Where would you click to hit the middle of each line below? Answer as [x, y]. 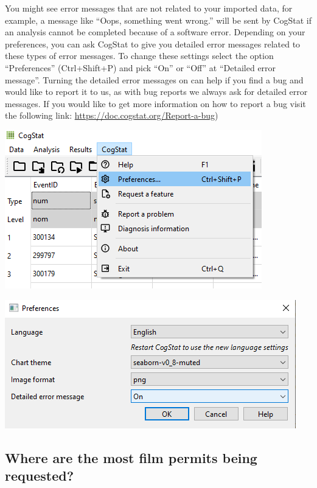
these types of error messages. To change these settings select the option [139, 56]
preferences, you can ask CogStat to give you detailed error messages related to [153, 44]
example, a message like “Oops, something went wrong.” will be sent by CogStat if [158, 20]
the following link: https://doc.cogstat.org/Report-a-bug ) [112, 115]
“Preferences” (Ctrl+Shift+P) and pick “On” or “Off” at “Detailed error [141, 67]
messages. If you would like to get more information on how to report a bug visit [155, 103]
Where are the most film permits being [131, 457]
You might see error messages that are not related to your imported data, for [149, 8]
